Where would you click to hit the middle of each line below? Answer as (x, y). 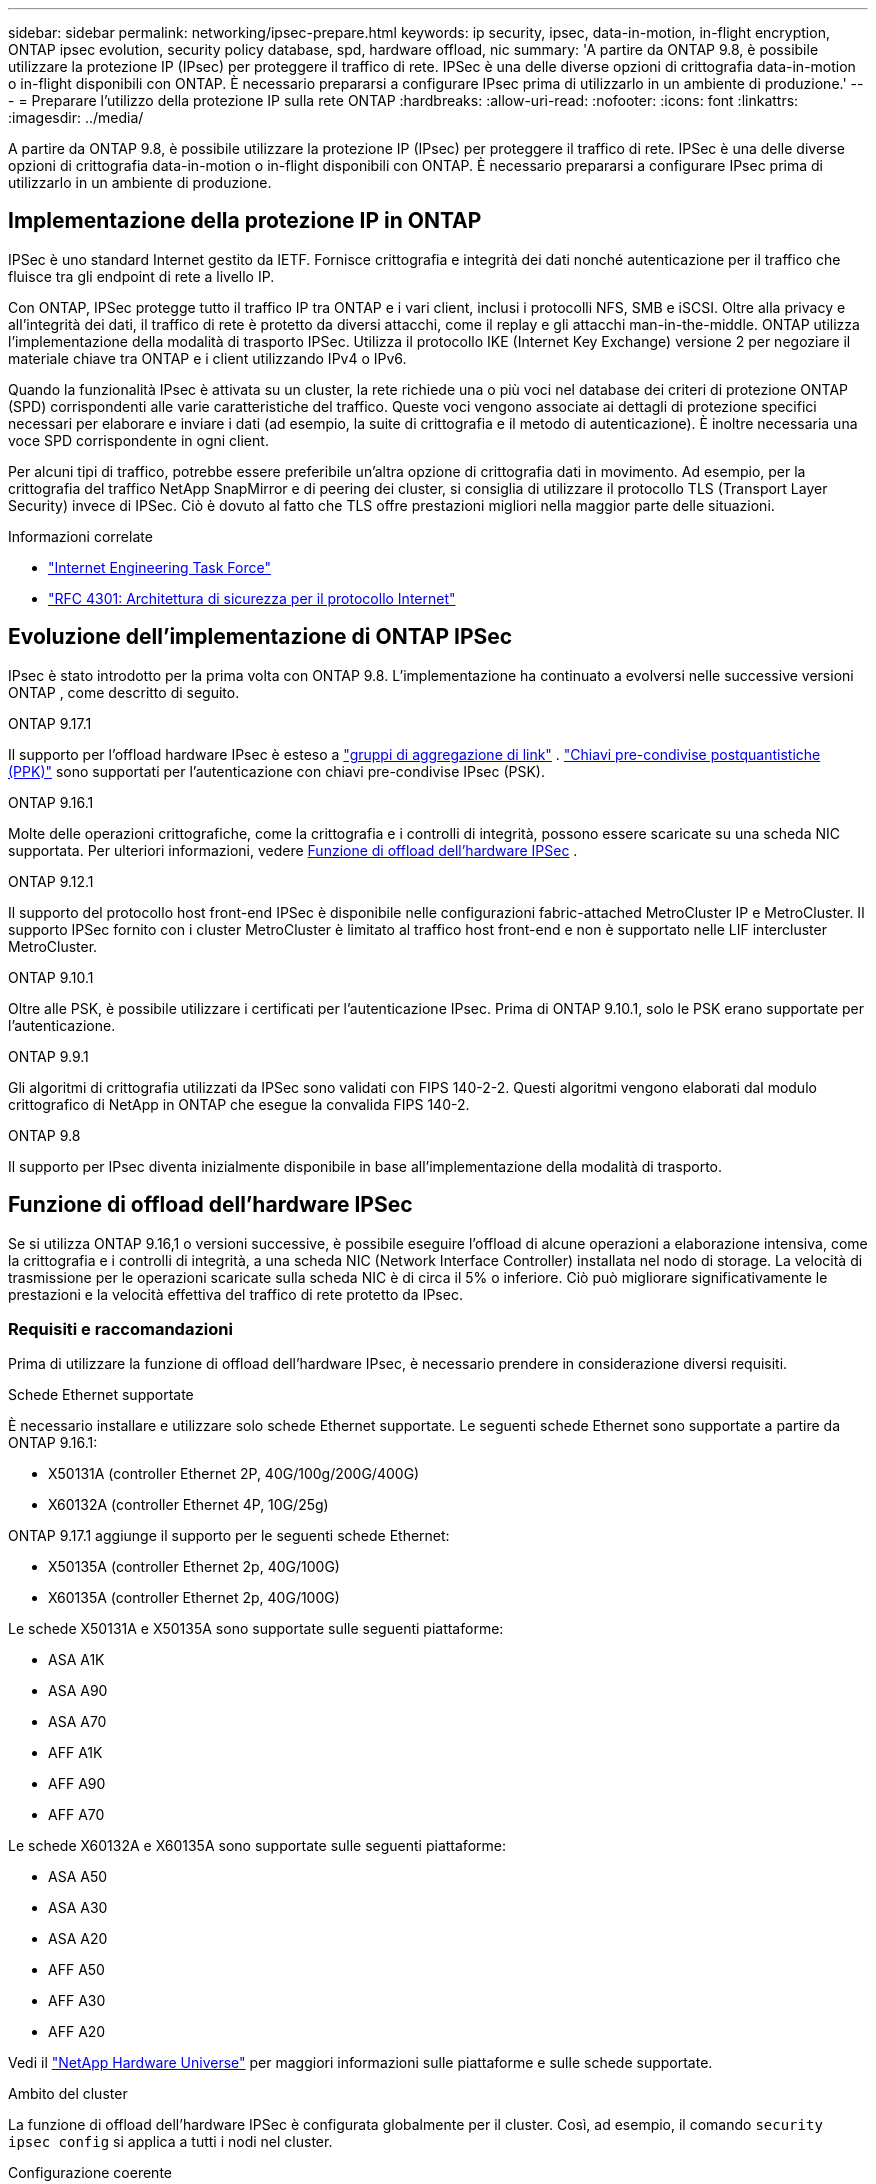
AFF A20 (77, 2032)
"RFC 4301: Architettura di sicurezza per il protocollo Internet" (252, 598)
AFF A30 (77, 2001)
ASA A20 (78, 1939)
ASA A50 (78, 1877)
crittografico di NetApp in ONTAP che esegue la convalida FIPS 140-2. (239, 1104)
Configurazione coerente (90, 2173)
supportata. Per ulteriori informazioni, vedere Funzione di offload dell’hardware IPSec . (293, 850)
